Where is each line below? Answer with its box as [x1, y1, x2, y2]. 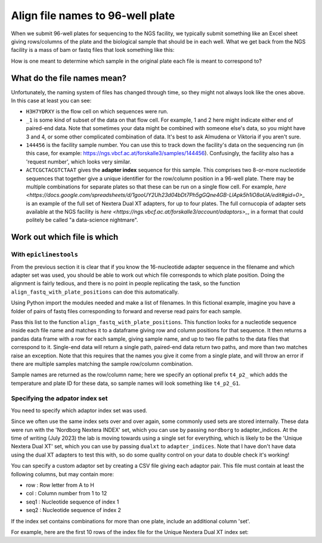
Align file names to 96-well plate [11, 9, 175, 22]
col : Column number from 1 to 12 [26, 490, 107, 497]
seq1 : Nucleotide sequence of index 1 [26, 498, 119, 505]
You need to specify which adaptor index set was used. [11, 406, 147, 414]
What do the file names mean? [11, 73, 127, 83]
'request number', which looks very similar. [26, 158, 131, 165]
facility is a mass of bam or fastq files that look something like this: [11, 47, 175, 54]
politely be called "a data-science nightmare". [26, 217, 138, 224]
